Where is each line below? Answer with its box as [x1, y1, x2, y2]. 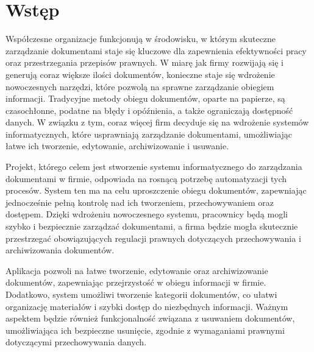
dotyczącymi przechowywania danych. [5, 336, 147, 348]
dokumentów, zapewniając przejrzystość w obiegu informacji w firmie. [5, 276, 266, 289]
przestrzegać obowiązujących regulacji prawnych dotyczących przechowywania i [5, 231, 301, 244]
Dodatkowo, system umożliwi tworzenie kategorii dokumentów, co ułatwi [5, 288, 277, 300]
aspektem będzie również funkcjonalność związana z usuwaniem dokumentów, [5, 312, 295, 325]
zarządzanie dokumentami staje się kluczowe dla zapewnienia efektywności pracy [5, 44, 307, 57]
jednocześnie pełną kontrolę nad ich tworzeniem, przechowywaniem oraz [5, 195, 274, 208]
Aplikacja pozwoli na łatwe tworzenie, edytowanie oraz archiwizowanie [5, 264, 268, 276]
